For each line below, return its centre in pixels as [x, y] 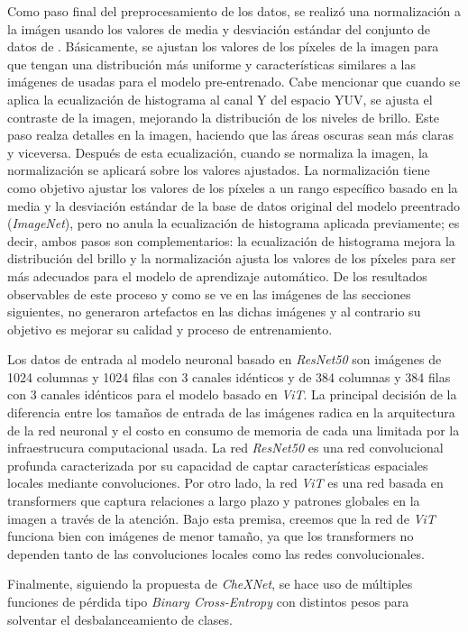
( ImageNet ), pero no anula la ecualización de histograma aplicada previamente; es [234, 223]
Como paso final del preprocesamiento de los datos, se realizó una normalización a [234, 11]
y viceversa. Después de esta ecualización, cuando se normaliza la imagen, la [218, 152]
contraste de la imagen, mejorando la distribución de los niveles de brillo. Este [224, 117]
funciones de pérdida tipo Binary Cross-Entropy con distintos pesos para [208, 601]
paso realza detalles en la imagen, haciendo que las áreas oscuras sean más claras [231, 135]
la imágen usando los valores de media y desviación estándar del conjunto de [219, 28]
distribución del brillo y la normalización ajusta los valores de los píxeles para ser [232, 258]
